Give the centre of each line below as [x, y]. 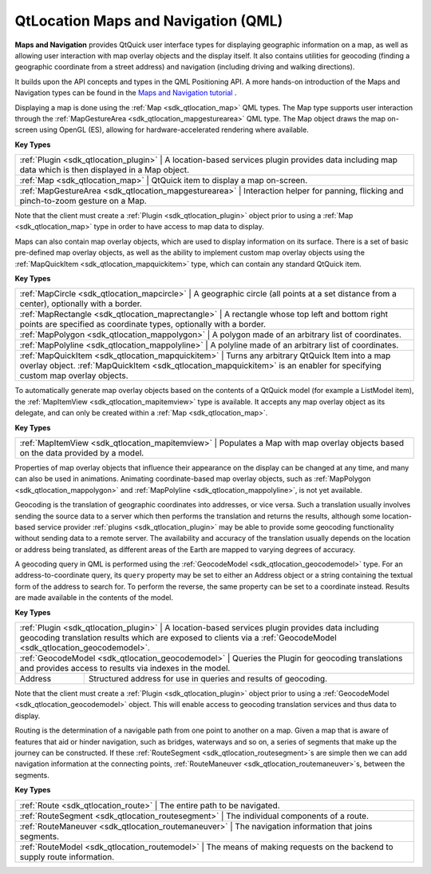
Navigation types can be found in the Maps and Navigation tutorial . [126, 93]
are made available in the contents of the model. [94, 598]
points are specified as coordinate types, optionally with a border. [143, 324]
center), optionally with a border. [81, 304]
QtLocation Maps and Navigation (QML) [149, 21]
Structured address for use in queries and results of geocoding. [208, 679]
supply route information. [67, 856]
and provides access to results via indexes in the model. [125, 669]
